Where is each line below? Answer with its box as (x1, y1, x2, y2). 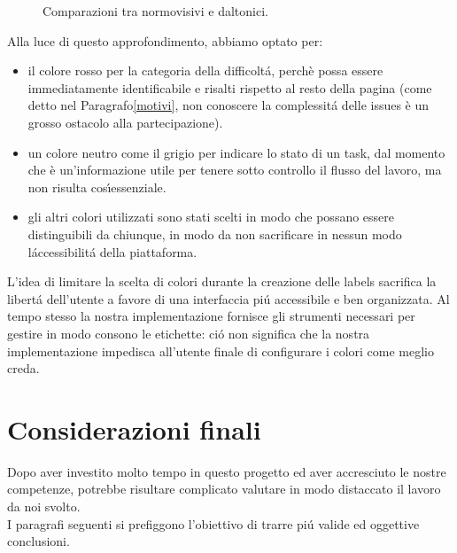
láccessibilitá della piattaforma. (27, 242, 198, 261)
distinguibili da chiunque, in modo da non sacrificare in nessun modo (27, 224, 402, 243)
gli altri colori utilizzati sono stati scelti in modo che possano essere (27, 207, 395, 226)
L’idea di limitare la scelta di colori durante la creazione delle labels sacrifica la (7, 272, 437, 291)
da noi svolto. (7, 497, 81, 515)
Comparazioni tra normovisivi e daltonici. (43, 2, 268, 19)
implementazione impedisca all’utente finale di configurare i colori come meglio (7, 341, 435, 360)
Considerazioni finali (7, 410, 261, 447)
